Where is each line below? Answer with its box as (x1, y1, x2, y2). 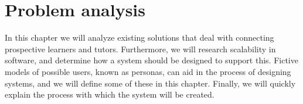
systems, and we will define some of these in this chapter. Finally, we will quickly (5, 77, 296, 89)
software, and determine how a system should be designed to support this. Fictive (5, 54, 298, 66)
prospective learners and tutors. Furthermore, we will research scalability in (5, 42, 276, 55)
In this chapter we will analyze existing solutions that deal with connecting (5, 31, 274, 44)
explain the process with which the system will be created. (5, 88, 215, 101)
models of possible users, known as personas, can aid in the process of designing (5, 65, 291, 77)
